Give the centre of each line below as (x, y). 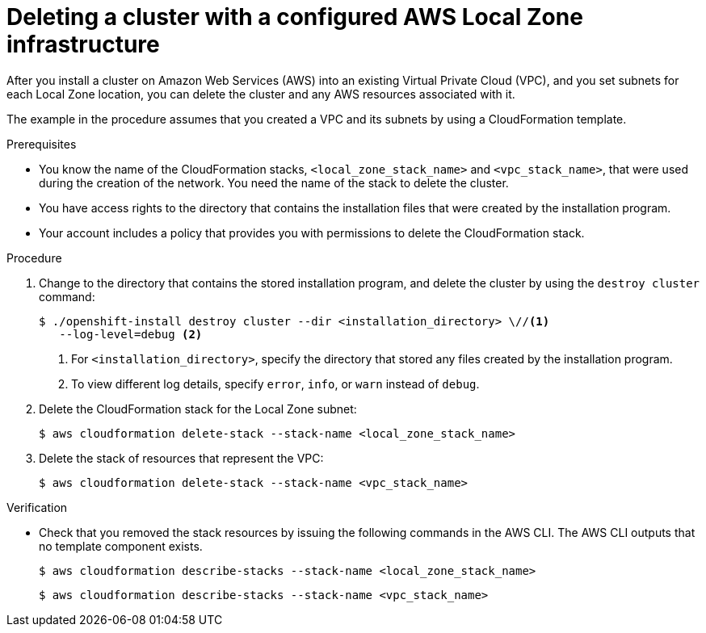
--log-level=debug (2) (131, 334)
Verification (37, 507)
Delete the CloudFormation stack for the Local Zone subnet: (198, 409)
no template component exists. (121, 546)
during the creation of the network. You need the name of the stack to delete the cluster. (274, 182)
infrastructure (83, 44)
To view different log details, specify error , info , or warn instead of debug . (275, 384)
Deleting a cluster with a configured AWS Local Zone (295, 17)
